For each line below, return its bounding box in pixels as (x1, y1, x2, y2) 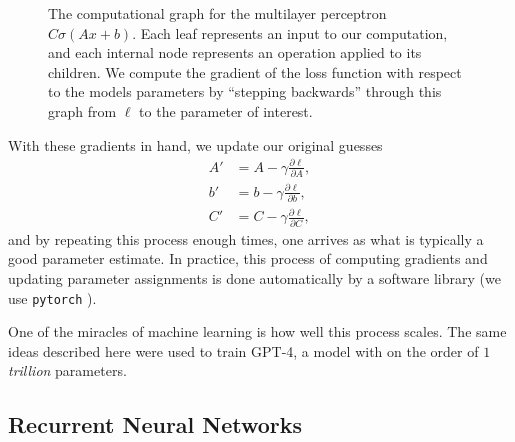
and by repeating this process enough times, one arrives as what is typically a (8, 228, 484, 249)
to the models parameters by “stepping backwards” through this (48, 81, 442, 102)
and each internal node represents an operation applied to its (48, 42, 422, 63)
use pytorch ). (8, 287, 97, 308)
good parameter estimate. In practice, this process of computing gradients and (8, 248, 488, 269)
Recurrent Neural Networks (8, 409, 303, 440)
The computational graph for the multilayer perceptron (48, 3, 387, 23)
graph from (48, 100, 117, 121)
